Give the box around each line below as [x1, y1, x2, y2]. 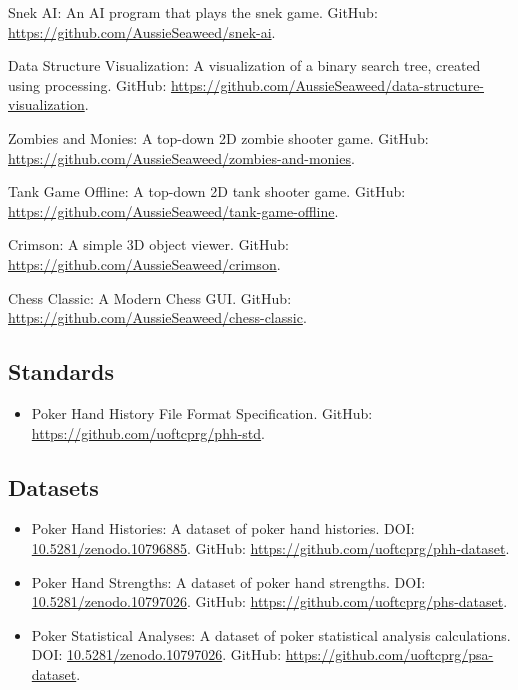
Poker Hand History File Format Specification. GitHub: [31, 402, 373, 423]
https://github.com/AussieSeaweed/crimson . [8, 253, 281, 274]
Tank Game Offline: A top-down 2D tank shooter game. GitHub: [8, 181, 406, 202]
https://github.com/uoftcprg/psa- [285, 644, 494, 665]
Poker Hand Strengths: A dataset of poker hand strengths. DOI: [31, 571, 426, 592]
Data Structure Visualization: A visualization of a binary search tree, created [8, 55, 481, 76]
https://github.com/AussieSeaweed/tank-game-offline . [8, 200, 339, 221]
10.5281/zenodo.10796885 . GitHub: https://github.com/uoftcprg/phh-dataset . [31, 537, 510, 558]
